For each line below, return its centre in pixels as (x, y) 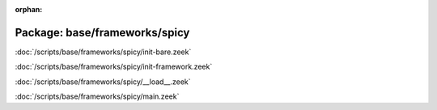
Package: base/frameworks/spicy (102, 32)
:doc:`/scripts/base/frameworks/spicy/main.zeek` (97, 96)
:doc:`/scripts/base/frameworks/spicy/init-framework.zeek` (114, 67)
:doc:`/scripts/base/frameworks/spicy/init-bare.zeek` (103, 52)
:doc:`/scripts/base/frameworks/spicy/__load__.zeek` (103, 82)
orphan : (29, 9)
